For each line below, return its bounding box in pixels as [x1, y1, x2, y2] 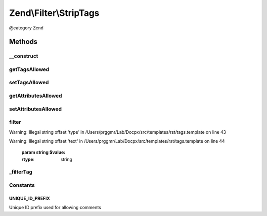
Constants [9, 182, 35, 189]
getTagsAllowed [9, 66, 49, 73]
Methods [9, 38, 38, 46]
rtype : [21, 156, 35, 162]
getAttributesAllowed [9, 92, 62, 99]
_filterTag [9, 168, 33, 175]
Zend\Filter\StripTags [9, 7, 100, 18]
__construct [9, 53, 39, 59]
